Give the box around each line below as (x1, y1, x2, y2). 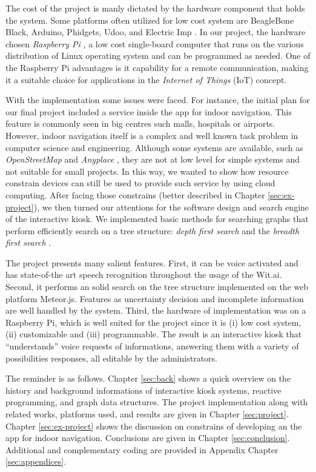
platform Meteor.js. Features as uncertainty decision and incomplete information (5, 292, 304, 305)
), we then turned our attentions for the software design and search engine (33, 200, 309, 213)
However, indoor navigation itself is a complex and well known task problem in (5, 129, 298, 141)
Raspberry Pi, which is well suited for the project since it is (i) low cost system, (5, 315, 301, 328)
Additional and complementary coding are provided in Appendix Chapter (5, 443, 278, 456)
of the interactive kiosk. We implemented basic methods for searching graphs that (5, 212, 309, 225)
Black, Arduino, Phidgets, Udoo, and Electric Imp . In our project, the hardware (5, 25, 306, 38)
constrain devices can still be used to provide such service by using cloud (5, 177, 275, 189)
